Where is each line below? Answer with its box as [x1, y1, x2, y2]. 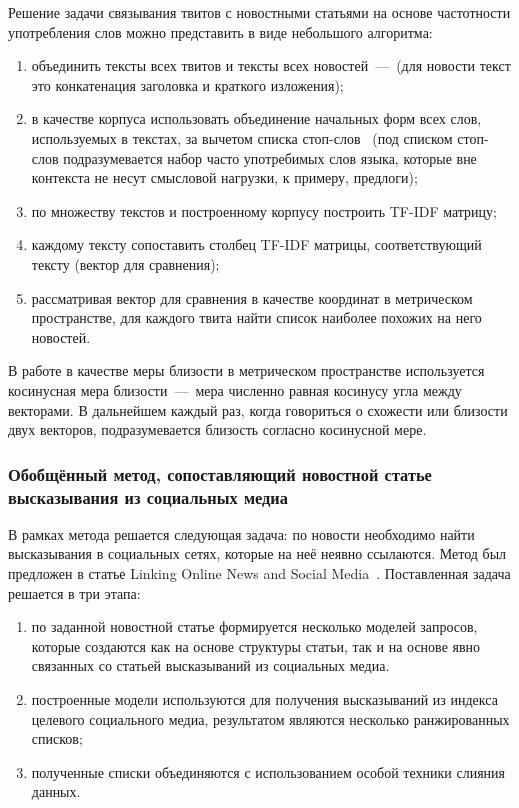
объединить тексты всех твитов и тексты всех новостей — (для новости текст [31, 55, 511, 76]
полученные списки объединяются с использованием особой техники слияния [31, 761, 506, 782]
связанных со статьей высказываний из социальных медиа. [31, 655, 390, 676]
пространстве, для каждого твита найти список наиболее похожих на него [31, 307, 482, 328]
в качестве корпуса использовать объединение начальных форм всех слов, [31, 108, 482, 129]
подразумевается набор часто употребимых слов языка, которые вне [63, 147, 477, 168]
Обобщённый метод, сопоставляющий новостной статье [8, 461, 432, 486]
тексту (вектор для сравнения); [31, 253, 220, 274]
